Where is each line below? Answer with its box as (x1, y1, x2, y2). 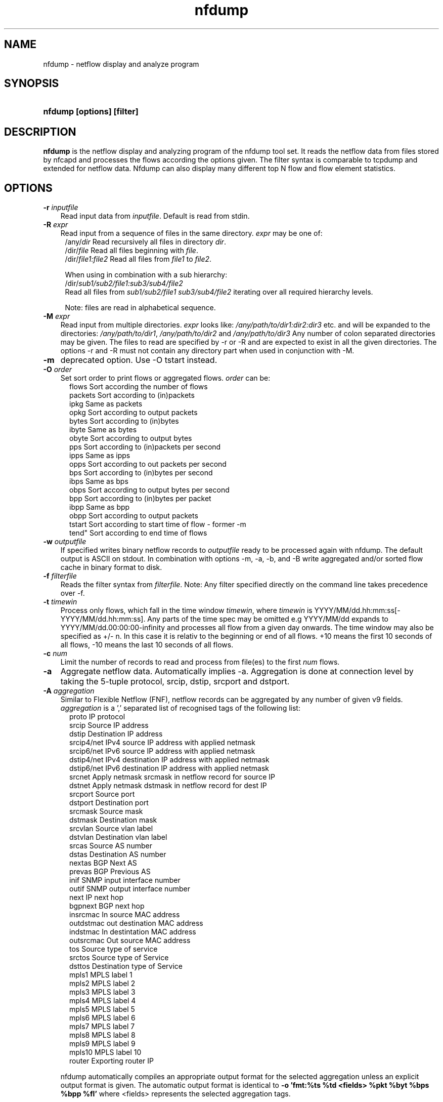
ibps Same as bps (69, 477, 128, 486)
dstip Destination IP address (69, 729, 163, 739)
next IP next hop (69, 893, 123, 902)
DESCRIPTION (4, 125, 76, 138)
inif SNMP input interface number (69, 876, 181, 885)
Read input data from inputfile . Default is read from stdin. (60, 212, 250, 221)
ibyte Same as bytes (69, 425, 137, 434)
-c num (43, 649, 67, 658)
